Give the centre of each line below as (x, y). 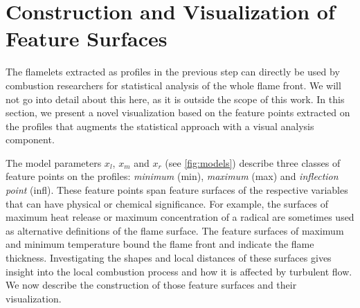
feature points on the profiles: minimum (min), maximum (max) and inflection (172, 176)
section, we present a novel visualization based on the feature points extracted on (178, 112)
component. (30, 139)
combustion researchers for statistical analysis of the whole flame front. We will (173, 85)
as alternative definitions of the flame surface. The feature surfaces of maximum (175, 230)
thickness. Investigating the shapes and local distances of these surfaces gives (169, 258)
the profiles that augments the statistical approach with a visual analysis (160, 126)
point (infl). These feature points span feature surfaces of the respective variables (177, 190)
